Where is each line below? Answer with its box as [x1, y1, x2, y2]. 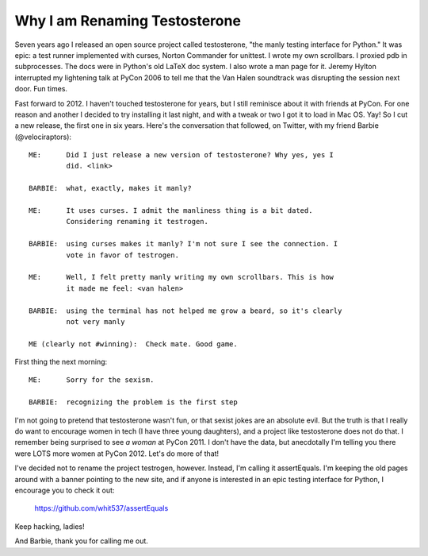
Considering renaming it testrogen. [66, 217, 209, 226]
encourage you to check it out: [14, 485, 115, 495]
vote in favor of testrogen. [66, 250, 180, 260]
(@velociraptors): [14, 132, 71, 141]
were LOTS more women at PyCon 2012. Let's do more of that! [14, 449, 220, 458]
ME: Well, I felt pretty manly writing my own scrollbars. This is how [29, 272, 334, 282]
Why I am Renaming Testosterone [14, 12, 242, 29]
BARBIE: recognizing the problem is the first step [29, 398, 238, 407]
